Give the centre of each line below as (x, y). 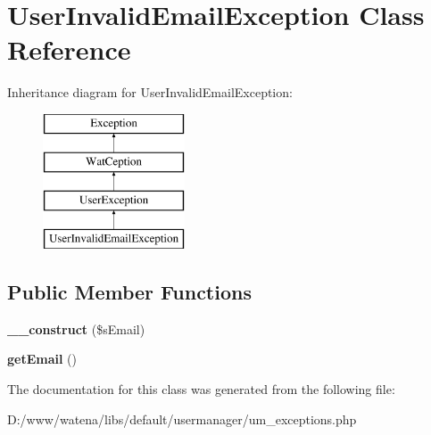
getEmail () (42, 359)
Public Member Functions (129, 292)
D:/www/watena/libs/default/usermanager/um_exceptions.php (182, 419)
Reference (69, 49)
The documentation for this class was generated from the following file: (201, 389)
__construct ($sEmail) (76, 328)
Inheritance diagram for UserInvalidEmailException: (150, 92)
